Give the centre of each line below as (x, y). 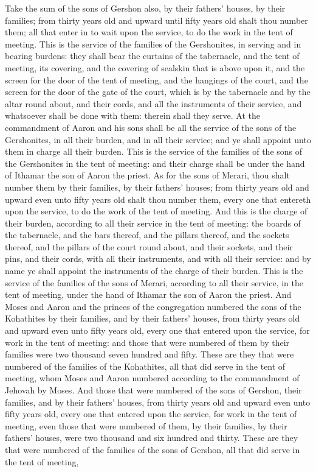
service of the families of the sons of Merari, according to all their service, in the (154, 282)
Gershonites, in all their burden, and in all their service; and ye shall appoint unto (158, 139)
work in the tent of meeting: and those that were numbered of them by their (147, 342)
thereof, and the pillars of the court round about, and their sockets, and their (149, 246)
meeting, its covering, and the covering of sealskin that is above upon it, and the (155, 67)
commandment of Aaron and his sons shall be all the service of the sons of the (151, 127)
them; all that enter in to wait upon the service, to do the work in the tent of (149, 32)
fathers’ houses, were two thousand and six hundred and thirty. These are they (152, 438)
